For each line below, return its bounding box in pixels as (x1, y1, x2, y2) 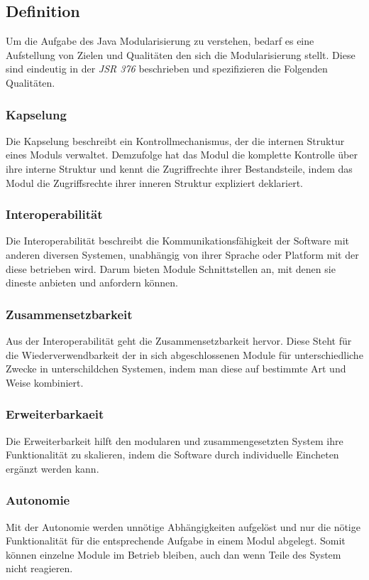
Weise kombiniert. (6, 375, 84, 390)
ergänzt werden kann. (6, 461, 99, 476)
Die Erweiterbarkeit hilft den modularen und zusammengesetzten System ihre (6, 433, 343, 448)
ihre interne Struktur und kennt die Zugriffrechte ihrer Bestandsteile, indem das (6, 161, 353, 176)
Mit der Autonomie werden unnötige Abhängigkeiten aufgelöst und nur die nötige (6, 519, 360, 534)
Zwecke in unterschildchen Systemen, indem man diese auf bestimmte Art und (6, 361, 346, 376)
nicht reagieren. (6, 561, 73, 576)
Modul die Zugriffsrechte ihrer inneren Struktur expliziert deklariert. (6, 175, 303, 190)
